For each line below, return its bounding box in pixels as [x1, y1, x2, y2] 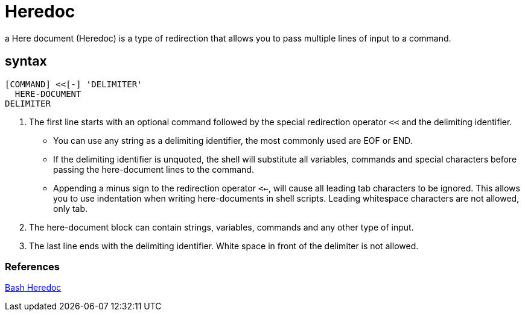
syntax [5, 54, 47, 69]
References [5, 260, 60, 273]
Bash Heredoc [5, 282, 62, 293]
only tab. [53, 203, 88, 214]
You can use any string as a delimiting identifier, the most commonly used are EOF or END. [53, 135, 413, 146]
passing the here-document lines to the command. [53, 164, 254, 175]
